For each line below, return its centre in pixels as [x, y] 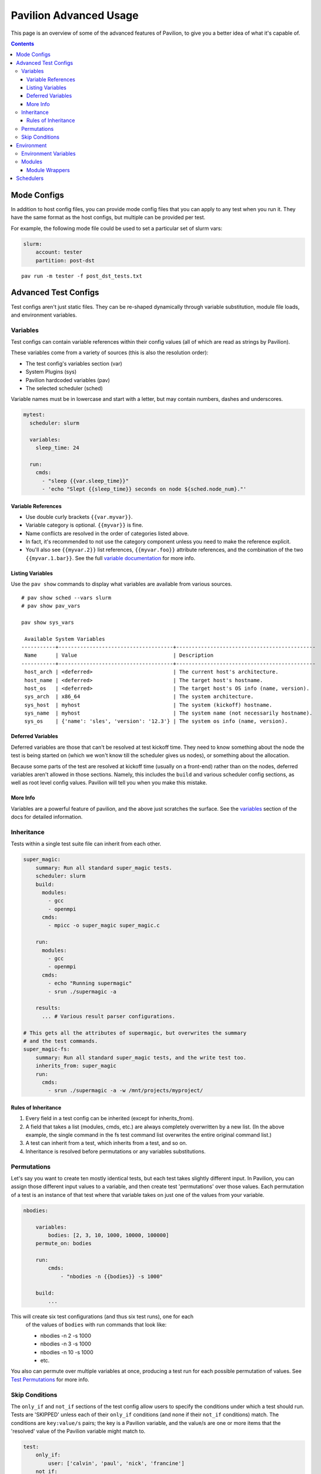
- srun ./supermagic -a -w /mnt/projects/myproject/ [126, 1090]
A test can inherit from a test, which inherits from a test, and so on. [106, 1143]
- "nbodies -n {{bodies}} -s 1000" [111, 1276]
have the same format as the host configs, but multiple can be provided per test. [108, 218]
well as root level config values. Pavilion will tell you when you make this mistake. [109, 783]
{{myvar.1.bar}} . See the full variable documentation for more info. [111, 558]
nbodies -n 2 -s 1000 [66, 1335]
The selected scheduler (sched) [64, 389]
